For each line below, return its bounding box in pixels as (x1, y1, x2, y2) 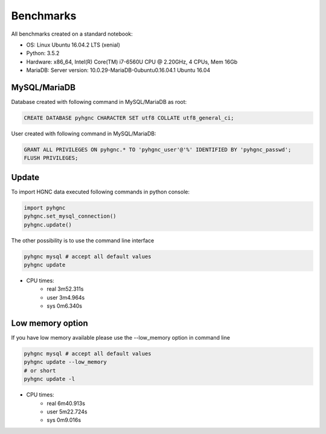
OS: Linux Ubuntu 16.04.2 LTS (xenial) (26, 41, 121, 48)
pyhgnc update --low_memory (24, 358, 107, 366)
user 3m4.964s (46, 294, 85, 301)
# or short (24, 367, 56, 374)
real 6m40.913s (46, 400, 86, 407)
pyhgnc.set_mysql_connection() (24, 213, 117, 220)
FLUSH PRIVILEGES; (24, 155, 78, 161)
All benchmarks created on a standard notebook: (11, 30, 133, 37)
